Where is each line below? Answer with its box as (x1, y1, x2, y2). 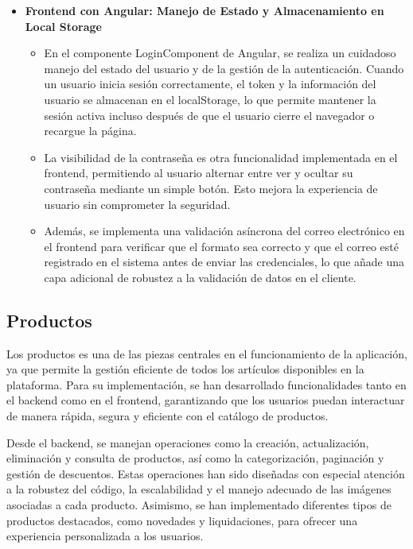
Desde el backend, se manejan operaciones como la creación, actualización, (6, 434, 369, 450)
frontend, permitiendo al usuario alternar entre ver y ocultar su (44, 164, 353, 181)
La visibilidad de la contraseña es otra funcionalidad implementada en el (44, 149, 398, 165)
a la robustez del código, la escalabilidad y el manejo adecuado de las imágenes (6, 481, 392, 497)
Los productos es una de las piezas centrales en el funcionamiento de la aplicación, (6, 345, 407, 361)
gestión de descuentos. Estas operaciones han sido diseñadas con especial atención (6, 465, 405, 481)
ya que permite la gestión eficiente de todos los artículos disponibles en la (6, 361, 364, 377)
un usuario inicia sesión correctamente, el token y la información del (44, 75, 376, 92)
